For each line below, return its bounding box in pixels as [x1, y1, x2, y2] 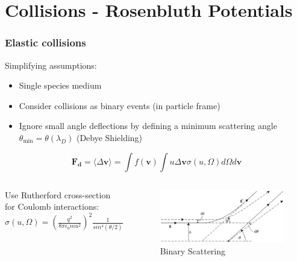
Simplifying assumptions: [5, 58, 97, 71]
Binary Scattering [160, 245, 226, 257]
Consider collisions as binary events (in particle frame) [19, 99, 220, 112]
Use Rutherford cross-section [5, 188, 111, 201]
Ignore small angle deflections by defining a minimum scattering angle [19, 119, 277, 132]
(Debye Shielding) [76, 131, 143, 143]
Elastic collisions [5, 35, 86, 50]
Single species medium [19, 79, 102, 92]
